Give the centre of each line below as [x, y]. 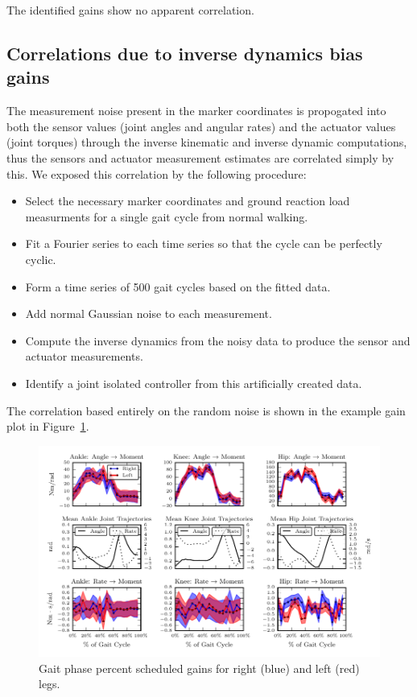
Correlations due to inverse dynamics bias [185, 53]
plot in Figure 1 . [48, 426]
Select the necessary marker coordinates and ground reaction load [188, 201]
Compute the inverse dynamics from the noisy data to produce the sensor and [218, 340]
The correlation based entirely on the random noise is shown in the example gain [206, 410]
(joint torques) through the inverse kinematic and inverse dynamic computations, [207, 142]
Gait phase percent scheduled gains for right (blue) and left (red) [199, 668]
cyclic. [41, 259]
